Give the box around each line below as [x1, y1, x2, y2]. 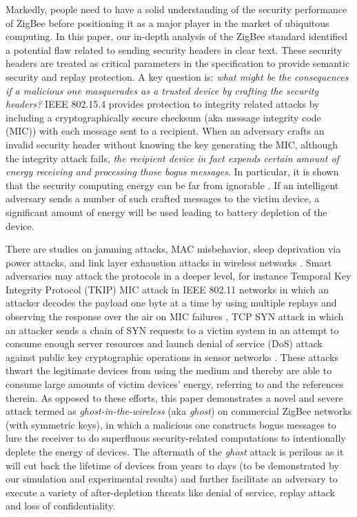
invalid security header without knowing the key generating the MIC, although [6, 137, 338, 151]
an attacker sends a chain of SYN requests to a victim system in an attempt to [6, 322, 339, 337]
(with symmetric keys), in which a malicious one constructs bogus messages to [6, 417, 336, 431]
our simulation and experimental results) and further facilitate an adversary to [6, 471, 338, 486]
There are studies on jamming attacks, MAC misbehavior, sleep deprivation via [6, 242, 341, 256]
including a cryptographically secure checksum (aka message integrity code [6, 110, 321, 124]
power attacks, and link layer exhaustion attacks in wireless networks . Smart [6, 255, 332, 269]
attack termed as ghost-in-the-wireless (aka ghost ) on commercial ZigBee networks [6, 404, 352, 418]
